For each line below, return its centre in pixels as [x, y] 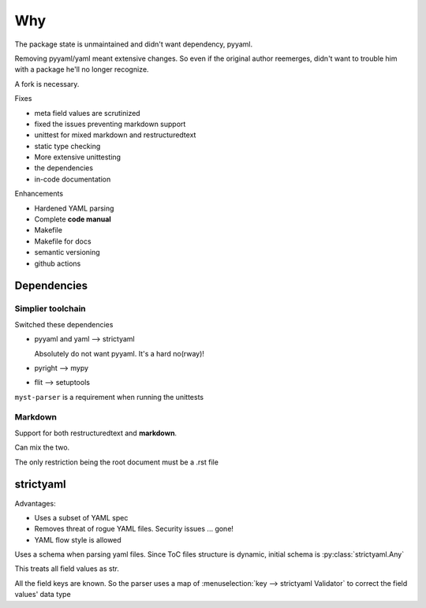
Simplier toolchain [50, 309]
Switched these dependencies [64, 324]
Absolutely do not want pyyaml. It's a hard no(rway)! [120, 353]
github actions [58, 263]
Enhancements [39, 194]
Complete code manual [73, 219]
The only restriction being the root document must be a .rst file [116, 462]
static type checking [67, 146]
